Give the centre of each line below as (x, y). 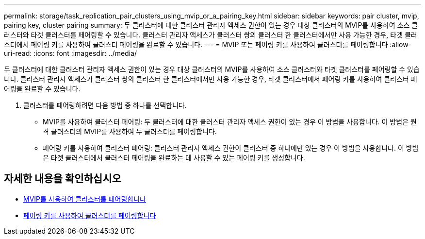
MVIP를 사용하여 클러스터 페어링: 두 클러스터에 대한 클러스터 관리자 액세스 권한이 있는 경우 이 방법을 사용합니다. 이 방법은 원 (230, 122)
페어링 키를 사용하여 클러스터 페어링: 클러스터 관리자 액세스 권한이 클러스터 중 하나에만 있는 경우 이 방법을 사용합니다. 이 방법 (231, 148)
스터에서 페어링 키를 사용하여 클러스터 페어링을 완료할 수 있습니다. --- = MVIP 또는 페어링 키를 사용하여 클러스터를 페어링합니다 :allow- (208, 44)
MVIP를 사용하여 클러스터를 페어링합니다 (85, 199)
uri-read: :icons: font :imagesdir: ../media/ (70, 53)
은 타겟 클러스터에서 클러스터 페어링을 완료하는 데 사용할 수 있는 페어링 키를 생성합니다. (174, 158)
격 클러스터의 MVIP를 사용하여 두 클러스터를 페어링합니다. (130, 131)
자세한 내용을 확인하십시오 (63, 179)
